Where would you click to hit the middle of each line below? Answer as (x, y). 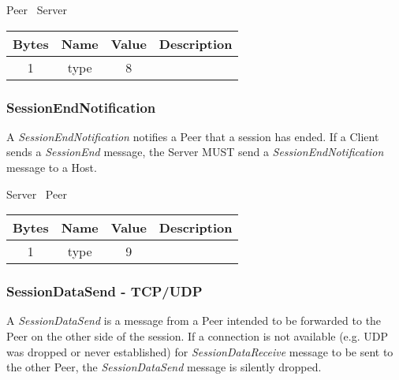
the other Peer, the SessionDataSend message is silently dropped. (164, 367)
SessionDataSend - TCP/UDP (104, 291)
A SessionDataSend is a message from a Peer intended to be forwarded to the (194, 320)
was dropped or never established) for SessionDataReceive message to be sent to (200, 351)
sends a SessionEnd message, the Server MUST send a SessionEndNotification (195, 152)
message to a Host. (52, 167)
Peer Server (37, 9)
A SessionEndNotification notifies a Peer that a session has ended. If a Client (193, 136)
